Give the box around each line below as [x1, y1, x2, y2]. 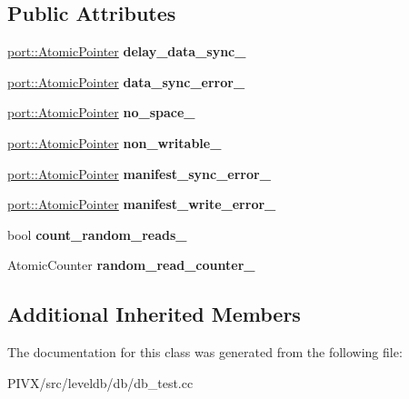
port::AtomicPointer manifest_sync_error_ [7, 164, 271, 183]
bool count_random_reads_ [7, 224, 187, 244]
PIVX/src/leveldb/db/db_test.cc [7, 373, 194, 392]
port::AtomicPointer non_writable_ [7, 133, 222, 152]
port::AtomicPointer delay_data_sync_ [7, 42, 246, 61]
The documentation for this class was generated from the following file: [7, 343, 403, 362]
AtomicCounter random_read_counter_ [7, 255, 255, 274]
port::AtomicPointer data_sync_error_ [7, 72, 245, 91]
